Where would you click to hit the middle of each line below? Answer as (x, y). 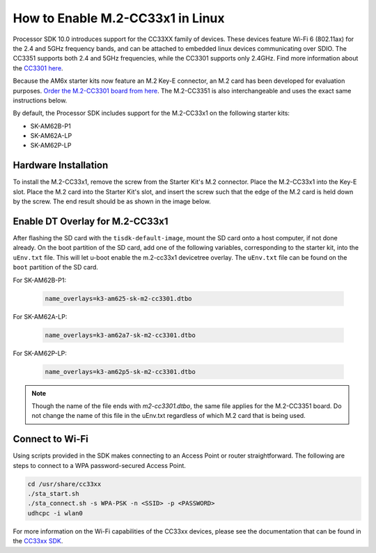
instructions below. (40, 100)
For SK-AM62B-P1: (39, 280)
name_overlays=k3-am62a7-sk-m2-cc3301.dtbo (120, 335)
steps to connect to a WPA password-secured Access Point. (99, 465)
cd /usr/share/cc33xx (64, 484)
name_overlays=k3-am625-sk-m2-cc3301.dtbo (118, 298)
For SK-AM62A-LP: (40, 316)
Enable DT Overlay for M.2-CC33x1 (91, 221)
